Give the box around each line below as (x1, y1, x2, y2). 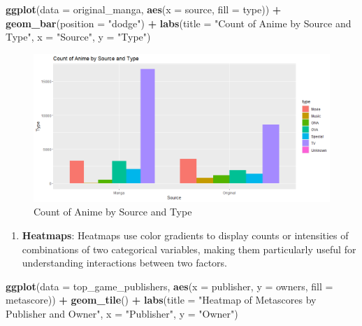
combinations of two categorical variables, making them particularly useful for (22, 241, 356, 256)
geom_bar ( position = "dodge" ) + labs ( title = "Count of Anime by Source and (6, 15, 352, 30)
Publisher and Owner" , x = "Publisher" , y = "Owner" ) (6, 306, 238, 320)
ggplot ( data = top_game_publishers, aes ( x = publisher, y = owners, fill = (6, 278, 333, 293)
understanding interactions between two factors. (22, 255, 227, 270)
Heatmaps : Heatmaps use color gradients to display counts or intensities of (22, 227, 349, 242)
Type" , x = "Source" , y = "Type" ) (6, 29, 151, 44)
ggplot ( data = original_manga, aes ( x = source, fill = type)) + (6, 2, 282, 16)
